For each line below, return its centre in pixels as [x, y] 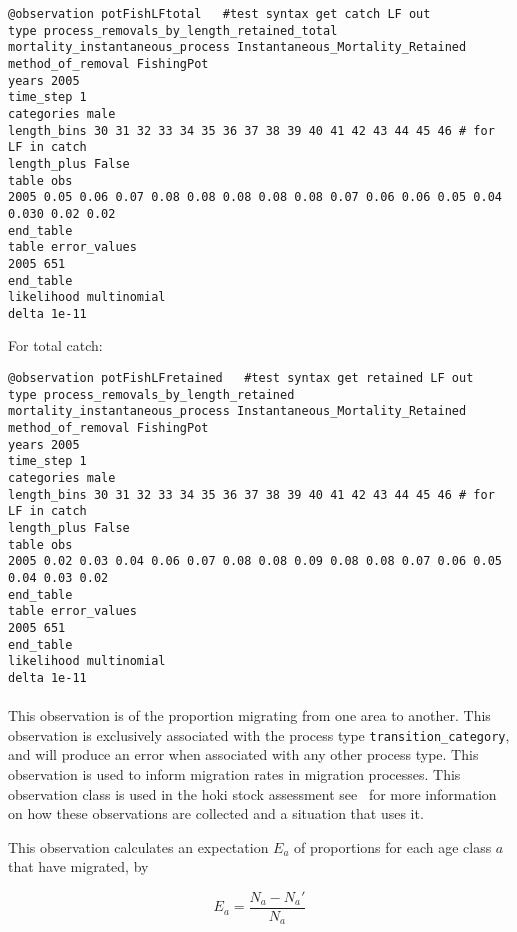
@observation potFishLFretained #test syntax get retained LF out [241, 378]
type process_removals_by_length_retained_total [173, 30]
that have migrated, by [78, 866]
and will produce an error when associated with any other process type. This [243, 754]
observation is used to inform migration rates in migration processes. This [234, 773]
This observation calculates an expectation [138, 846]
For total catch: [55, 345]
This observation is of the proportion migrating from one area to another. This [249, 715]
